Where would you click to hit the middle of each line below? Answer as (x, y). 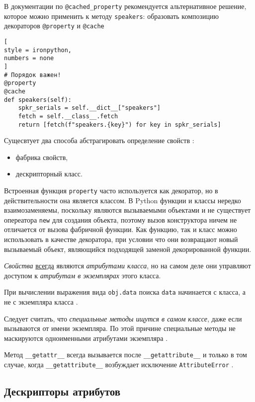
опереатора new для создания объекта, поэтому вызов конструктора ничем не (121, 219)
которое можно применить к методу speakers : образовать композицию (112, 16)
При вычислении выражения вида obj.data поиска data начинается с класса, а (125, 292)
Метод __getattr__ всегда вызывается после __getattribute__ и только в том (126, 355)
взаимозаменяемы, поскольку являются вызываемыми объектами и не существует (127, 210)
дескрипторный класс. (49, 174)
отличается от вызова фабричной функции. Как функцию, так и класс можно (121, 229)
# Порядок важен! (33, 75)
